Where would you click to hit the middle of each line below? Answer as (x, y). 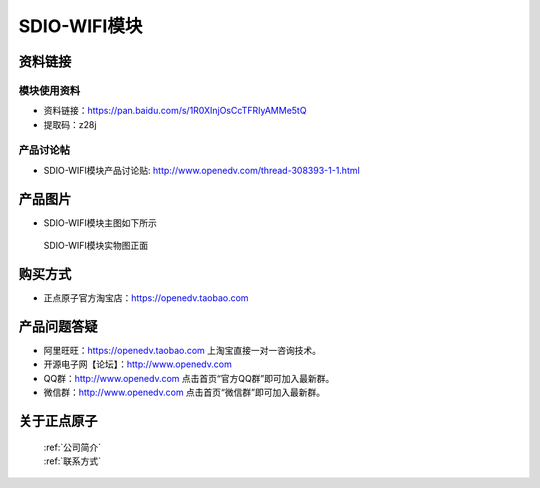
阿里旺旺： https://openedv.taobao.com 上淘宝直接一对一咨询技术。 (182, 350)
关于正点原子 (58, 420)
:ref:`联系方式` (72, 461)
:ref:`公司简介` (72, 447)
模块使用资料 (49, 90)
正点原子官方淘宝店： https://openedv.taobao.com (146, 298)
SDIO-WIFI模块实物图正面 (96, 246)
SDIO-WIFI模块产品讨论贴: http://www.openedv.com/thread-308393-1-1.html (201, 170)
